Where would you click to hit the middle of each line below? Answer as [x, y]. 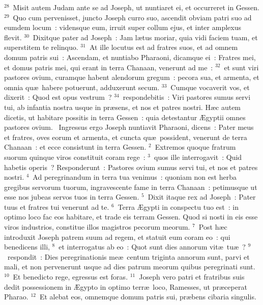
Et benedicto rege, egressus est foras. [70, 277]
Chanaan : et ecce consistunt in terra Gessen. [75, 147]
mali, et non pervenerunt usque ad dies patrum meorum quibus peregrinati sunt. [130, 267]
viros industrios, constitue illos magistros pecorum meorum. [97, 227]
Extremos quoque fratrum [195, 147]
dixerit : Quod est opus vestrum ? [58, 97]
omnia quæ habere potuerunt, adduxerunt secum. [82, 87]
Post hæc [213, 227]
